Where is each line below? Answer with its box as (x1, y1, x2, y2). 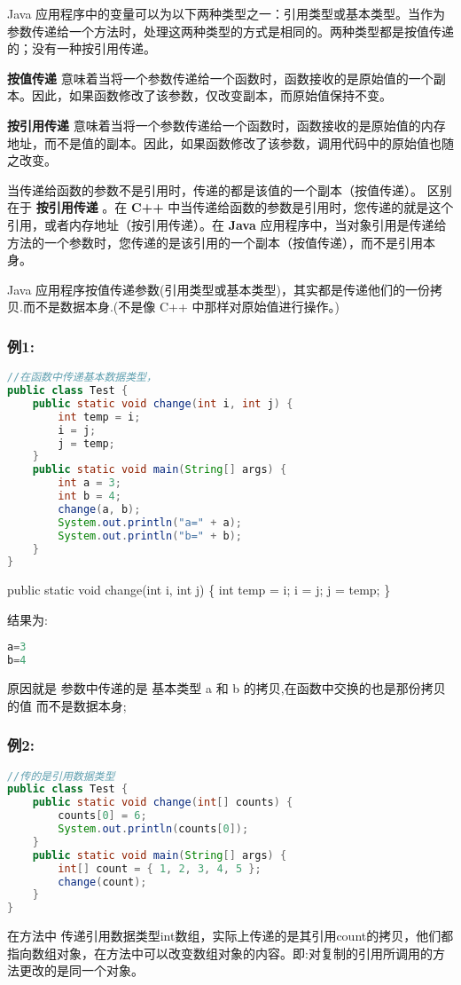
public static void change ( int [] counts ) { (32, 796, 293, 809)
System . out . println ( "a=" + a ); (58, 516, 242, 529)
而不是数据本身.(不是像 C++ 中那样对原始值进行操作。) (22, 297, 340, 316)
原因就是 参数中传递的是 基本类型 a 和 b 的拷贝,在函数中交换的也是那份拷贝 (7, 679, 446, 697)
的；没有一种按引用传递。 (7, 39, 156, 58)
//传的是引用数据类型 (7, 769, 115, 783)
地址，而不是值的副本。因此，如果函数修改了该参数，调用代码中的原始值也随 (7, 133, 454, 152)
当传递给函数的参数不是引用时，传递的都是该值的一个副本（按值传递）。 (7, 180, 423, 199)
